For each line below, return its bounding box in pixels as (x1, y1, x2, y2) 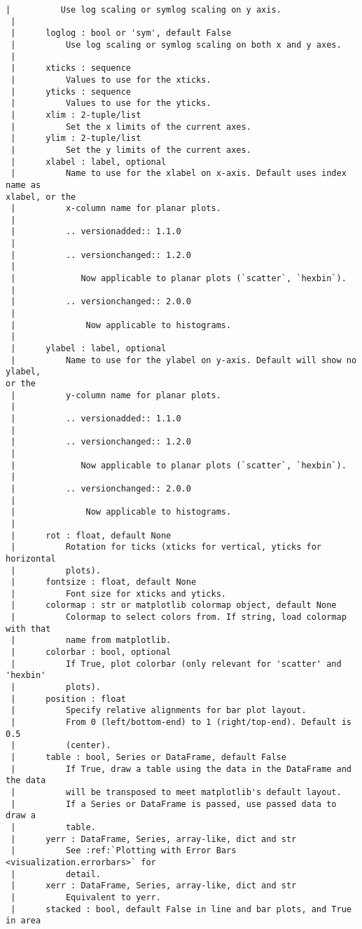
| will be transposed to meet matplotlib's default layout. (11, 787, 342, 797)
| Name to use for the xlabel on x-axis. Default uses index (11, 168, 347, 179)
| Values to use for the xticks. (11, 74, 211, 85)
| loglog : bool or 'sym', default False (11, 28, 232, 39)
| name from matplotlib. (11, 635, 172, 646)
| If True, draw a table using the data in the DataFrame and (11, 764, 351, 774)
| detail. (11, 869, 102, 879)
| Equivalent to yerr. (11, 892, 161, 902)
